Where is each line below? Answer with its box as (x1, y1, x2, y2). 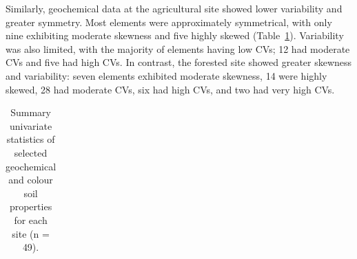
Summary (10, 105, 51, 120)
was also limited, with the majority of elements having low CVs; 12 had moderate (6, 41, 350, 56)
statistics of (6, 132, 55, 146)
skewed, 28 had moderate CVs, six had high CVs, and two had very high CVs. (6, 82, 335, 96)
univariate (9, 118, 52, 133)
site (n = (12, 226, 50, 240)
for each (14, 212, 48, 227)
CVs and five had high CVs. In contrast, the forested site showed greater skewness (6, 55, 352, 69)
